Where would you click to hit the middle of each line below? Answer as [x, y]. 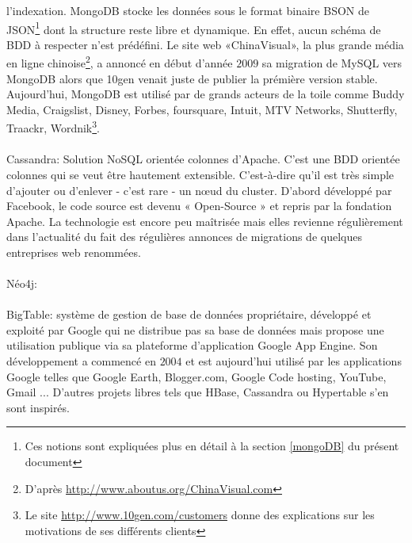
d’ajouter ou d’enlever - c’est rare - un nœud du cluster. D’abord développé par [199, 190]
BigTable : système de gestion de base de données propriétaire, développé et [189, 314]
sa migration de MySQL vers [332, 63]
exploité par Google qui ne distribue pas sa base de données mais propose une [195, 329]
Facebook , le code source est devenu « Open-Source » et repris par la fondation [199, 206]
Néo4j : [22, 283]
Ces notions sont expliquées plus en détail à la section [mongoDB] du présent [212, 446]
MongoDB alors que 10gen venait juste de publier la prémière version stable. [192, 78]
